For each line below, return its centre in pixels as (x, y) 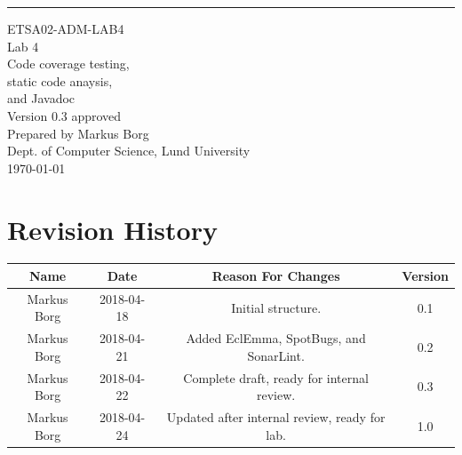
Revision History (112, 229)
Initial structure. (276, 307)
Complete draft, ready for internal (276, 377)
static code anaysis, (60, 80)
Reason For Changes (276, 275)
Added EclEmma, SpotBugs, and (276, 338)
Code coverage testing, (68, 64)
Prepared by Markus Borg (78, 133)
